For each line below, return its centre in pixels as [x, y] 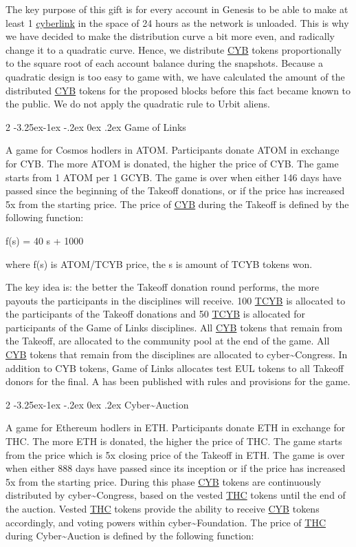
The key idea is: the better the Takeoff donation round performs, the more [163, 287]
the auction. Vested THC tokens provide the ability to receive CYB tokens [163, 508]
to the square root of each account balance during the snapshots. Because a [164, 63]
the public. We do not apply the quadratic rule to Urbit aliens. [138, 104]
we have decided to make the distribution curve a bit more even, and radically [170, 36]
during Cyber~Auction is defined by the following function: [130, 536]
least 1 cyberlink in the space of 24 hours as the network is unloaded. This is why [177, 22]
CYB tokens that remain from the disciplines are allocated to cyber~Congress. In [177, 354]
